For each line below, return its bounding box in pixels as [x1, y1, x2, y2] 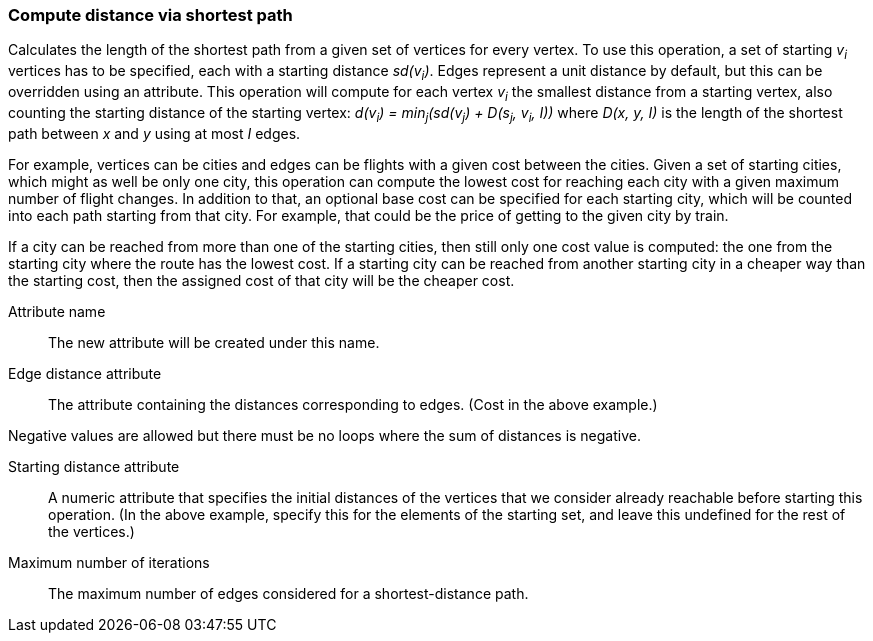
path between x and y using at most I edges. [8, 124, 301, 142]
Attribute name [8, 302, 106, 320]
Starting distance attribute [8, 457, 180, 475]
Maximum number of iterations [8, 553, 210, 571]
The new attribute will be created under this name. [48, 333, 380, 351]
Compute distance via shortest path [8, 5, 293, 25]
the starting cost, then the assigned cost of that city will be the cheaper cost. [8, 271, 515, 289]
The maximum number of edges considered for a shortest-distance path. [48, 584, 529, 602]
